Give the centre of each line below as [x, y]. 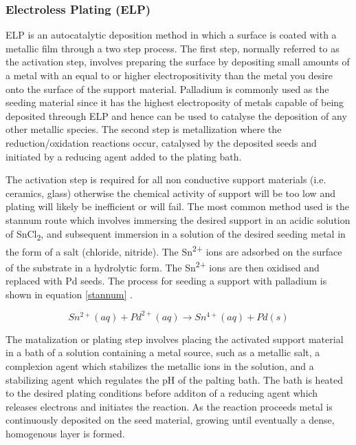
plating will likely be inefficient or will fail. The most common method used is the [177, 206]
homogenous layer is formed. [65, 433]
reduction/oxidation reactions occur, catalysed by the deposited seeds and [161, 142]
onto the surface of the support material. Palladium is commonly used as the [167, 89]
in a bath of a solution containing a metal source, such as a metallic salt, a [163, 352]
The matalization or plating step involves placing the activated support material [175, 339]
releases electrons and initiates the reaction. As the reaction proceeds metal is [169, 406]
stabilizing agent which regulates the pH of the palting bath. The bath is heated [175, 379]
